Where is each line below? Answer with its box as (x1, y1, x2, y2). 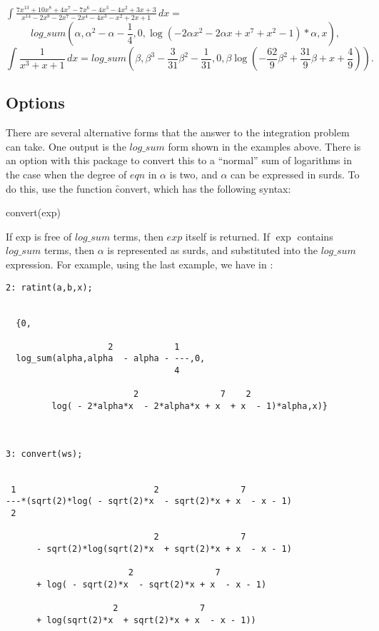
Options (6, 91, 65, 113)
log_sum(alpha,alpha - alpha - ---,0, (16, 353, 206, 364)
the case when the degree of (6, 166, 127, 181)
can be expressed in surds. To (231, 166, 360, 181)
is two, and (169, 166, 218, 181)
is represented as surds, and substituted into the (107, 243, 318, 258)
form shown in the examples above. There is (168, 138, 361, 153)
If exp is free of (6, 228, 72, 243)
